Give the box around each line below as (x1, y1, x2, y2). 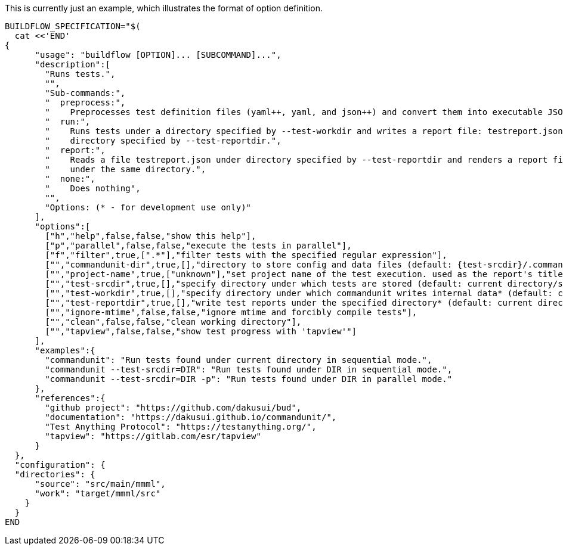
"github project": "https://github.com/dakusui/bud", (45, 403, 302, 412)
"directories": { (14, 470, 95, 479)
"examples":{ (35, 346, 95, 355)
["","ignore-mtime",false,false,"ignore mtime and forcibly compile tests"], (45, 307, 417, 317)
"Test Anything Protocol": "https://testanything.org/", (45, 422, 317, 431)
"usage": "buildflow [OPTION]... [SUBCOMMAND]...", (35, 50, 281, 60)
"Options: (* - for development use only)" (45, 203, 252, 212)
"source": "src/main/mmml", (35, 479, 166, 489)
